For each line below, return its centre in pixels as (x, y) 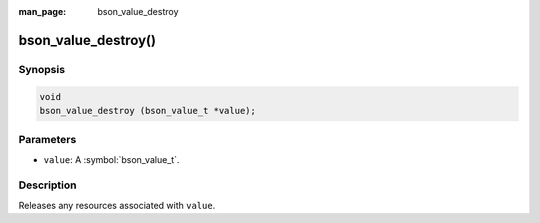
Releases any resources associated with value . (117, 205)
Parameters (47, 140)
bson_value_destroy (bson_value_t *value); (148, 110)
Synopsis (41, 69)
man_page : (42, 11)
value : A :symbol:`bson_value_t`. (111, 159)
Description (47, 185)
